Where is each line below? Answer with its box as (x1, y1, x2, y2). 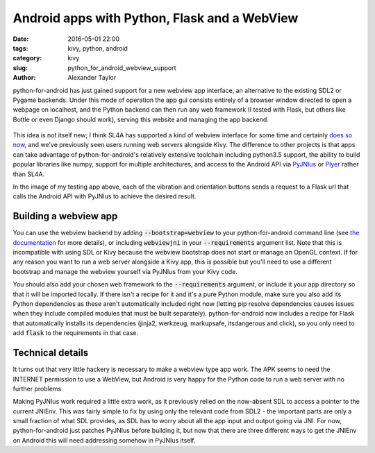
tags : (12, 44, 28, 52)
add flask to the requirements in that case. (12, 329, 139, 337)
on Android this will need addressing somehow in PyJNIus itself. (12, 436, 196, 444)
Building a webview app (12, 210, 118, 222)
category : (12, 54, 42, 62)
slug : (12, 63, 28, 72)
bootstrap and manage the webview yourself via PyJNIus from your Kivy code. (12, 267, 237, 275)
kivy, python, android (67, 44, 128, 52)
